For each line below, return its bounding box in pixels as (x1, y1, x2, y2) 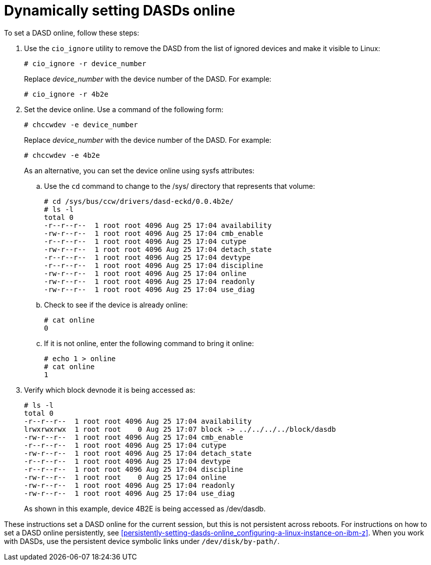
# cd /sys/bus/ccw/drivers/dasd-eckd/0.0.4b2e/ (44, 197, 234, 205)
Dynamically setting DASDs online (4, 2, 235, 19)
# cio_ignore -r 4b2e (24, 90, 108, 98)
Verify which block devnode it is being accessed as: (24, 385, 195, 394)
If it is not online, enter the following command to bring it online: (44, 339, 254, 348)
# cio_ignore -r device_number (24, 59, 146, 68)
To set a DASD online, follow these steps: (4, 28, 139, 37)
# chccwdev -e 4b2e (24, 151, 100, 159)
